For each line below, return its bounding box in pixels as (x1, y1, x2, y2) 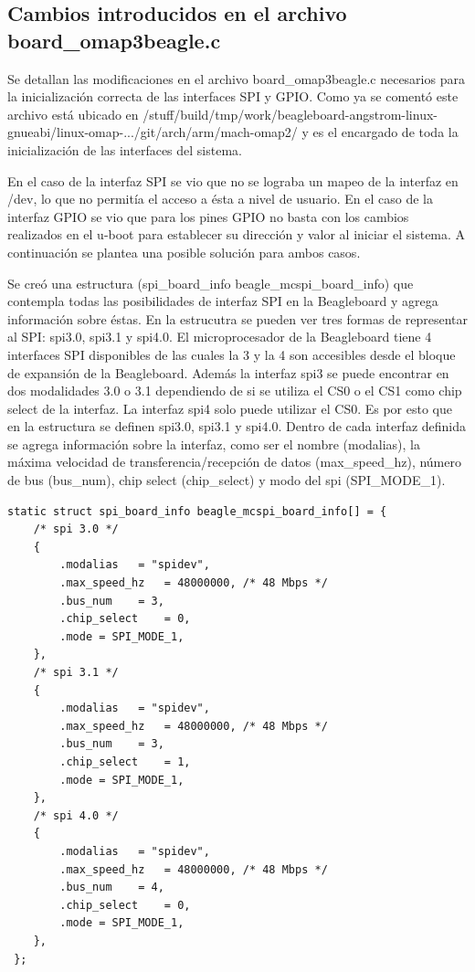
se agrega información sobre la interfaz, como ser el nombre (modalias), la (7, 434, 421, 453)
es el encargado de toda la (312, 122, 459, 142)
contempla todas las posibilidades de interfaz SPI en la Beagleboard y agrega (7, 291, 438, 311)
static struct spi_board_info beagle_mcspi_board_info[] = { (7, 504, 387, 518)
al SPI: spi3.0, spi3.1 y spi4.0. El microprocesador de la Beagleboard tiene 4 (7, 327, 432, 346)
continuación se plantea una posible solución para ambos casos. (7, 242, 361, 261)
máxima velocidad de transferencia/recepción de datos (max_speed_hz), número (7, 452, 461, 471)
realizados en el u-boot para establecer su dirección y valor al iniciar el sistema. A (7, 225, 466, 244)
